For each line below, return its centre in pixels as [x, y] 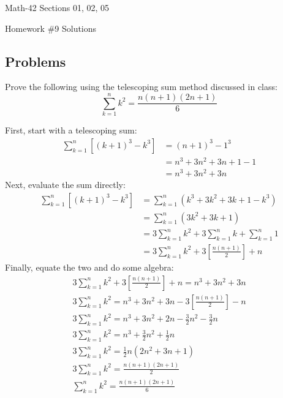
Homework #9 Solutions [51, 28]
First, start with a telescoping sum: [71, 130]
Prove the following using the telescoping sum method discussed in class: [141, 87]
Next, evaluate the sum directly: [65, 184]
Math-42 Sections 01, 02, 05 [57, 7]
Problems [36, 61]
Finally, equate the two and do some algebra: [89, 267]
